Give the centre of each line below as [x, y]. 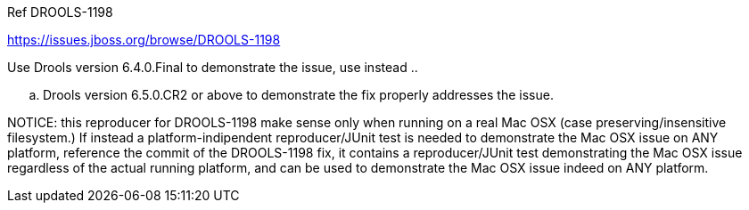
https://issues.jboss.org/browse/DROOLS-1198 [144, 40]
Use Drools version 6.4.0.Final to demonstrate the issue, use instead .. [213, 67]
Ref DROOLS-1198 [60, 12]
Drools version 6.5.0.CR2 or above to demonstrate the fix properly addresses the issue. [298, 95]
